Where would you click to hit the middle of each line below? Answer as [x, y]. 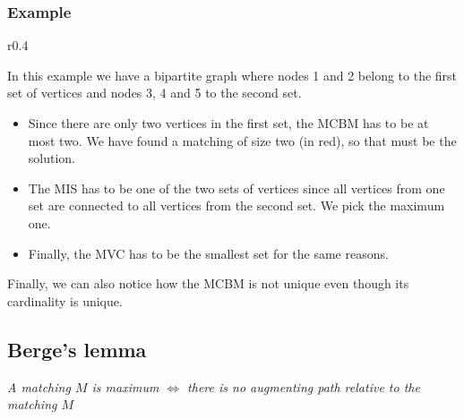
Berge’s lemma [77, 349]
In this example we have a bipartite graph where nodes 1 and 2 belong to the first [232, 75]
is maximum [125, 386]
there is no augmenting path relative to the [304, 386]
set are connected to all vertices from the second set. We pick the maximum [236, 205]
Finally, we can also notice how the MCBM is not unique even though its [208, 283]
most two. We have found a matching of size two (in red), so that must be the [242, 140]
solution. [52, 158]
